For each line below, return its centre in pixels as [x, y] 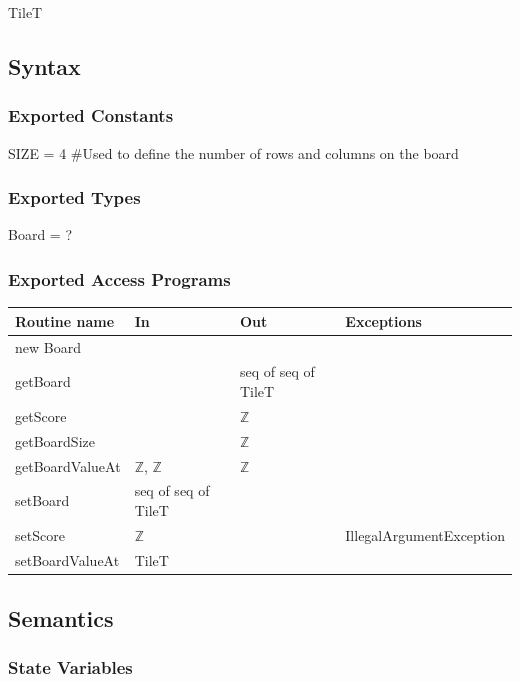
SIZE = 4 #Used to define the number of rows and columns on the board [233, 152]
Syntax [44, 65]
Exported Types [74, 197]
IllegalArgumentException [425, 534]
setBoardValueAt [67, 559]
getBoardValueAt [68, 465]
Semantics [61, 618]
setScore [40, 534]
